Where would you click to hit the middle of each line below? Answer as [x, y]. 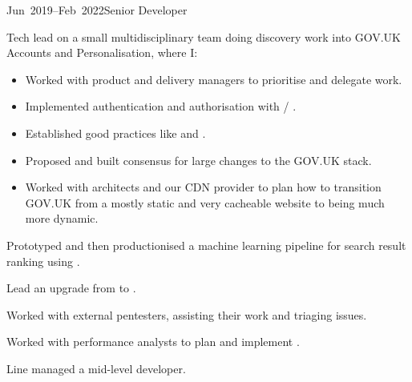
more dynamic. [62, 218]
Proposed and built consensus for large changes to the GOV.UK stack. [198, 160]
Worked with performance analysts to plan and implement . [153, 342]
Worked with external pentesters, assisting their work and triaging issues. [187, 314]
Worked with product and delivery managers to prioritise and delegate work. [214, 79]
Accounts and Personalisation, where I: [102, 52]
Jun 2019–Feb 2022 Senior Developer [97, 10]
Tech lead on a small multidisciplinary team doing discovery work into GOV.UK [204, 36]
